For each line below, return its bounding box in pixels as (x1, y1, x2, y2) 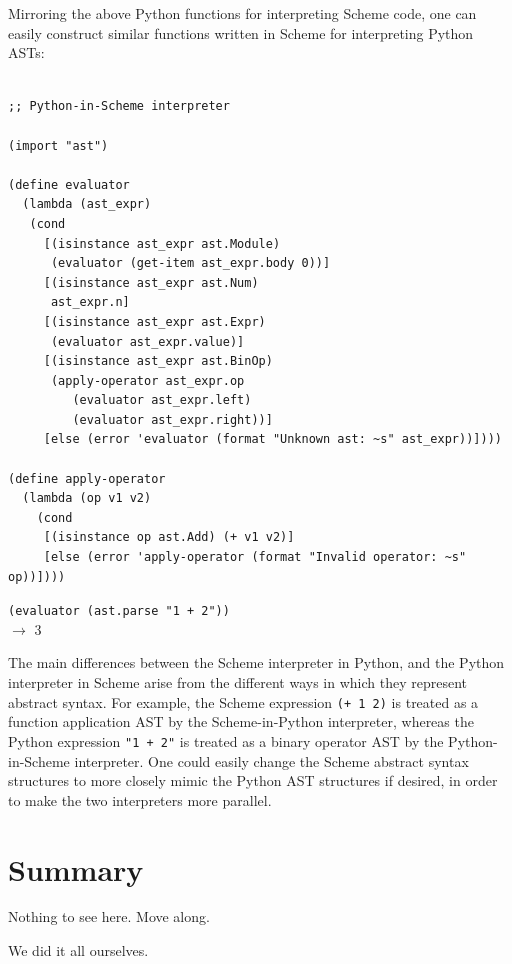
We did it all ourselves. (8, 940, 149, 961)
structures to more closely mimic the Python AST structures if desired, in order (8, 770, 498, 791)
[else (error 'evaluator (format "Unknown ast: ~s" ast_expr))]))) (43, 432, 502, 447)
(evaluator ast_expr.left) (72, 393, 252, 408)
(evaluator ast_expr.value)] (50, 334, 245, 349)
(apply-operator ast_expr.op (50, 373, 245, 388)
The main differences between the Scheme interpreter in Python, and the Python (8, 652, 505, 673)
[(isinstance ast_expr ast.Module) (43, 236, 281, 251)
